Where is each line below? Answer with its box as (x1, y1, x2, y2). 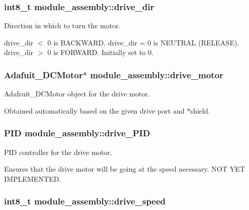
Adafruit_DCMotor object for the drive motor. (4, 88, 150, 99)
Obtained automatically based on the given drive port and (4, 105, 185, 116)
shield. (190, 105, 210, 116)
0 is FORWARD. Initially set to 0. (47, 47, 154, 58)
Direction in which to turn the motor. (4, 20, 121, 31)
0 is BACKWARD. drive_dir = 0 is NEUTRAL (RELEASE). (47, 37, 239, 47)
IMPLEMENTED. (4, 173, 61, 184)
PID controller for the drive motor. (4, 146, 112, 157)
